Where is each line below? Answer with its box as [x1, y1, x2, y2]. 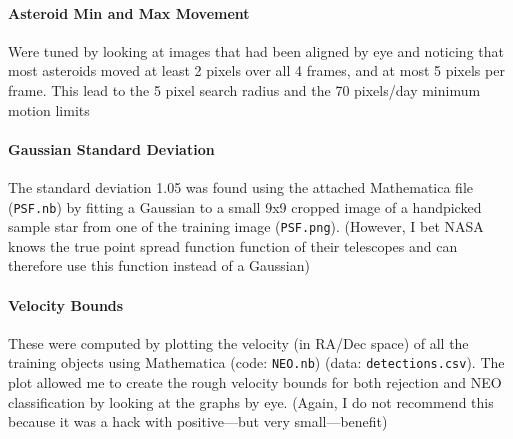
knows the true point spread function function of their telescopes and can [8, 235, 458, 256]
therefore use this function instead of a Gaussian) [8, 255, 310, 276]
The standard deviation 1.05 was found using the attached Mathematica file [8, 176, 474, 197]
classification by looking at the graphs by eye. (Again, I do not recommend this [8, 391, 494, 412]
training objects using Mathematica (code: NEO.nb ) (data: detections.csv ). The [8, 352, 505, 373]
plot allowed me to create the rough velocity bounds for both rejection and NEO [8, 372, 502, 393]
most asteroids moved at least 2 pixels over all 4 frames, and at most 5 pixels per [8, 60, 505, 81]
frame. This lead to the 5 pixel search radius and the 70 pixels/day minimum [8, 79, 481, 100]
